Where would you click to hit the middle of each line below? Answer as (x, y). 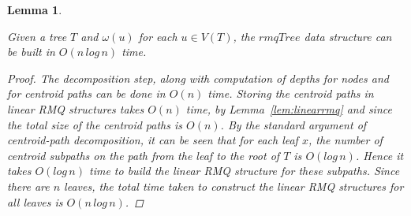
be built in (31, 52)
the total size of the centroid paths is (95, 124)
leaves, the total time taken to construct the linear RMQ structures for (234, 186)
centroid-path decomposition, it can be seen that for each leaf (153, 140)
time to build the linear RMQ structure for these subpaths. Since (244, 171)
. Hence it (379, 155)
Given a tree (37, 36)
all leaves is (35, 201)
